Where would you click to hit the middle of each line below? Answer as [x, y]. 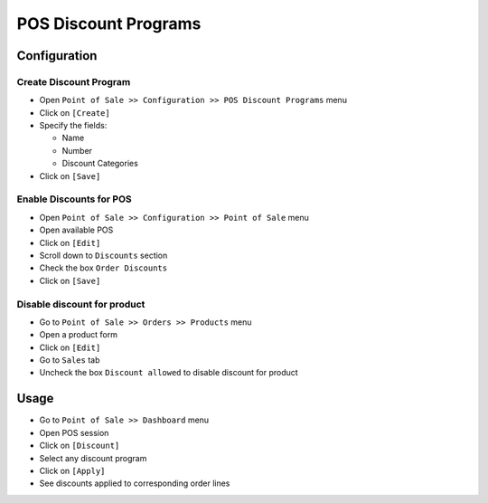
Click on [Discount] [80, 446]
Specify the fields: [73, 126]
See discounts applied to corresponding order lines [135, 483]
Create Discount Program [74, 81]
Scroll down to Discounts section [103, 255]
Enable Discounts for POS [74, 199]
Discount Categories [100, 164]
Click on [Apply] [72, 470]
